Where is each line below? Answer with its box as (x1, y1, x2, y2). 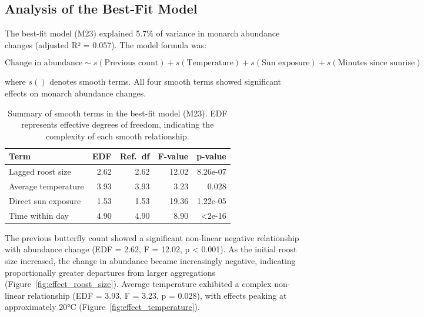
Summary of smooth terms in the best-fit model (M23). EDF (8, 106, 228, 119)
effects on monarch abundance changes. (5, 86, 146, 99)
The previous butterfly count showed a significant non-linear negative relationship (5, 231, 299, 243)
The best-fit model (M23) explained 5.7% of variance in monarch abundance (5, 27, 280, 39)
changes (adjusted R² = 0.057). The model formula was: (5, 38, 207, 51)
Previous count (104, 59, 159, 68)
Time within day (9, 209, 69, 221)
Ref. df (119, 150, 150, 162)
